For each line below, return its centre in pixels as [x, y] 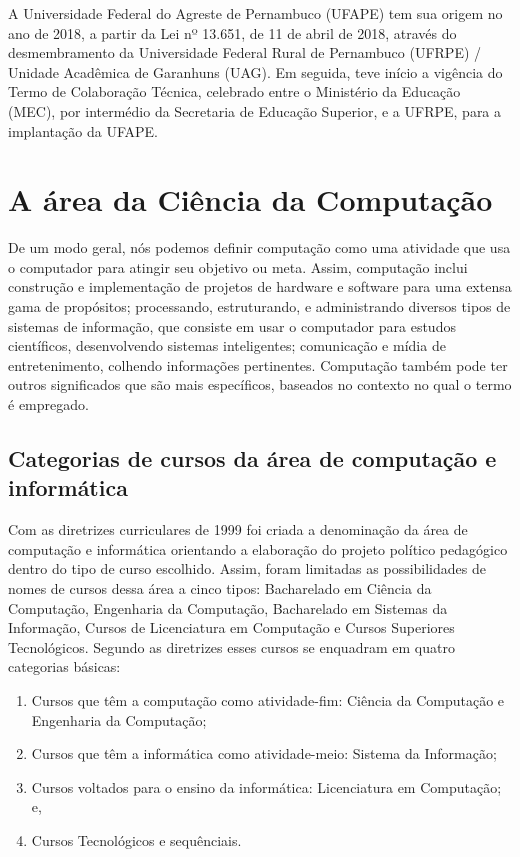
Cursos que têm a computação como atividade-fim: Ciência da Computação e [268, 699]
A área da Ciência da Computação [250, 199]
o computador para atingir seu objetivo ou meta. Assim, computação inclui [238, 266]
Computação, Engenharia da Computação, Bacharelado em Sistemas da [228, 607]
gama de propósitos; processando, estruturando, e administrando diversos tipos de [259, 306]
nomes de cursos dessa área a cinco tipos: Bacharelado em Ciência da [220, 588]
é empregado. [48, 404]
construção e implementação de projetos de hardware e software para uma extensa [260, 286]
